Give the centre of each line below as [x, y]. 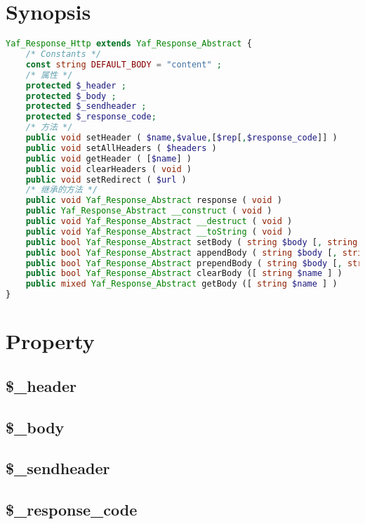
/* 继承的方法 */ [62, 190]
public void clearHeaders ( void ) [108, 169]
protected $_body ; [71, 96]
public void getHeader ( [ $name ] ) [108, 158]
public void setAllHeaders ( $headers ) [121, 148]
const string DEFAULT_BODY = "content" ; [124, 64]
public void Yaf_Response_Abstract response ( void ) [154, 201]
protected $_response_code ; [91, 117]
